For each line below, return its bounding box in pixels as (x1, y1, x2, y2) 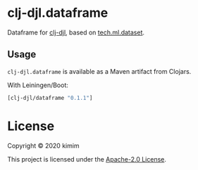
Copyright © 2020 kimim (7, 141, 80, 150)
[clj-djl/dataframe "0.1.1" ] (7, 94, 93, 101)
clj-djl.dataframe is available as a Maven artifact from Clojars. (7, 67, 192, 75)
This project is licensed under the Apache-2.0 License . (7, 155, 167, 163)
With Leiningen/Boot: (7, 81, 69, 89)
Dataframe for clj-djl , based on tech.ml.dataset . (7, 28, 145, 37)
